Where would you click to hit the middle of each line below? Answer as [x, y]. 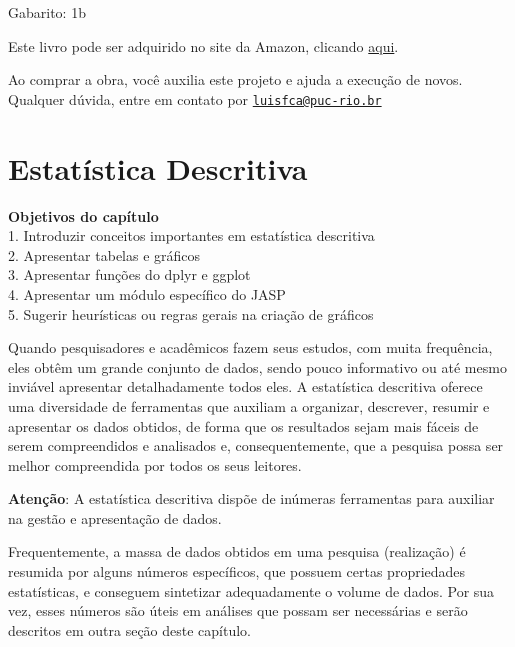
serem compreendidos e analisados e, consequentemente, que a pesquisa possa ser [256, 445]
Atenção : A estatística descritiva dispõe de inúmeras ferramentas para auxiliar [251, 498]
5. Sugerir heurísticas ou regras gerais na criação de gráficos [191, 313]
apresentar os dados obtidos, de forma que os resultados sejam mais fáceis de [243, 425]
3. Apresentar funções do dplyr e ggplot [129, 274]
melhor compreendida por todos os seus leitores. [155, 464]
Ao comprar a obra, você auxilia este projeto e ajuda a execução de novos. [235, 79]
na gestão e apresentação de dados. [115, 517]
